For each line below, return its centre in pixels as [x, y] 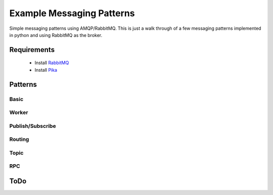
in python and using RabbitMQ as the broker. [56, 35]
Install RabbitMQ [52, 63]
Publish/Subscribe [33, 126]
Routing [19, 139]
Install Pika [46, 70]
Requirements [32, 50]
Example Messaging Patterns [72, 13]
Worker [19, 113]
